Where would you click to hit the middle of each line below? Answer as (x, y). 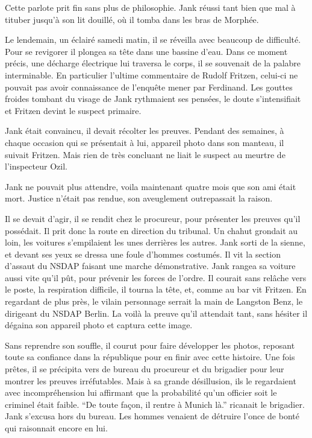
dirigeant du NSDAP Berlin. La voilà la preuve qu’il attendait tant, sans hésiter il (156, 313)
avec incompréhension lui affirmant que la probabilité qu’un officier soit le (141, 392)
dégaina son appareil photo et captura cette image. (99, 325)
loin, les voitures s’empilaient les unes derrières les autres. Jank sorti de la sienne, (155, 242)
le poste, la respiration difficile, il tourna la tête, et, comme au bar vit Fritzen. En (156, 289)
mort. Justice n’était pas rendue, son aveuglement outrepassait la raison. (139, 198)
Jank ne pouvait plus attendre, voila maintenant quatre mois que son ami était (151, 186)
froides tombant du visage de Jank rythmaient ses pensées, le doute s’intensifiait (153, 99)
